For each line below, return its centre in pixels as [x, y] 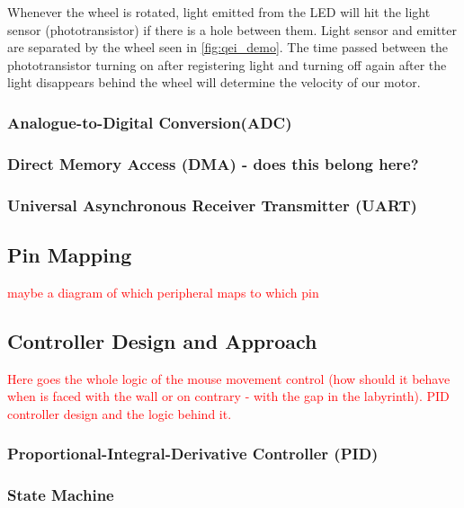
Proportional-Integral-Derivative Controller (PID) [193, 454]
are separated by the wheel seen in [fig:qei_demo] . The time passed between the [228, 47]
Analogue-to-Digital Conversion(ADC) [150, 122]
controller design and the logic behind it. [120, 413]
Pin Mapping [70, 254]
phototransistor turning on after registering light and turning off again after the [227, 64]
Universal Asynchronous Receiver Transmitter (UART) [212, 205]
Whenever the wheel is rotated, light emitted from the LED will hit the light [219, 12]
